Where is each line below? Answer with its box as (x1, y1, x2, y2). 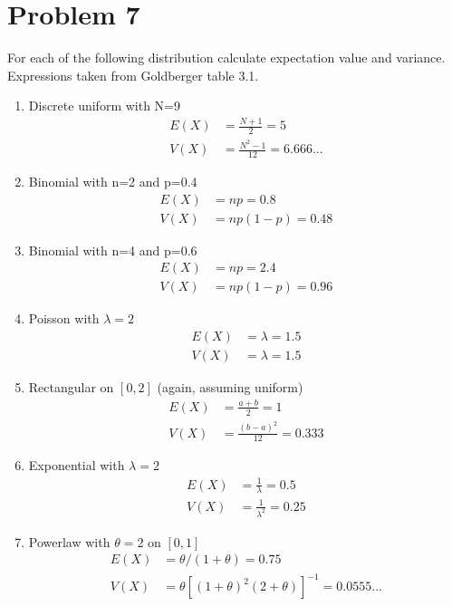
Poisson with (28, 309, 100, 328)
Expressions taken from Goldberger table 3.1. (7, 65, 259, 84)
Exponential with (28, 456, 125, 475)
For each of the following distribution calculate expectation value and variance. (7, 48, 446, 67)
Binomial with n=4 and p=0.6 (28, 240, 197, 259)
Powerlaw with (28, 532, 111, 551)
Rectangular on (28, 377, 114, 396)
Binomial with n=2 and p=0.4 (28, 172, 197, 191)
